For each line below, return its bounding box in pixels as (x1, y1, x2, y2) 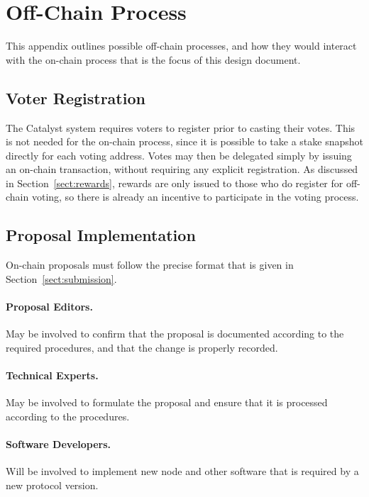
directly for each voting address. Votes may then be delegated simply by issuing (6, 147, 352, 162)
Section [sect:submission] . (6, 271, 117, 286)
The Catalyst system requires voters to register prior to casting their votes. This (6, 120, 356, 135)
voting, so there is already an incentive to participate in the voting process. (31, 189, 359, 204)
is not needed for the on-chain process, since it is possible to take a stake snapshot (6, 134, 364, 149)
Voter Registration (6, 86, 145, 108)
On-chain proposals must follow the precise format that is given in (6, 257, 294, 272)
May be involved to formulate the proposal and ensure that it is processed (6, 395, 328, 410)
